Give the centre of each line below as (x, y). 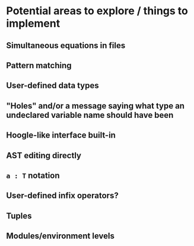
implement (33, 23)
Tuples (19, 215)
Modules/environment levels (60, 236)
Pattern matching (39, 66)
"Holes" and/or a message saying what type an (96, 106)
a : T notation (33, 175)
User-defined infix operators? (62, 196)
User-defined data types (53, 86)
